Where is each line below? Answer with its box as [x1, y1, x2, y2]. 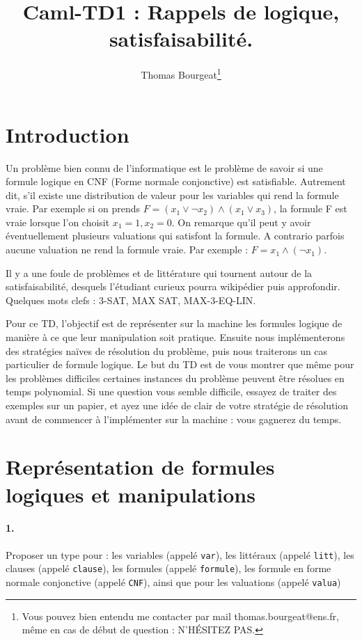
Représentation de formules [6, 452, 275, 481]
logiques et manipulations [6, 480, 255, 508]
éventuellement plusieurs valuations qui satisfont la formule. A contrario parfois [6, 228, 345, 243]
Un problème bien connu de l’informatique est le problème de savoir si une [6, 160, 323, 175]
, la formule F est [274, 201, 347, 216]
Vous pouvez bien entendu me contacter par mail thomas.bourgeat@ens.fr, [22, 608, 339, 623]
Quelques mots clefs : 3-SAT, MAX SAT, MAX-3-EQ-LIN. [6, 292, 256, 307]
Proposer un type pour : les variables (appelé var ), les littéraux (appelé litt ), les [6, 547, 354, 562]
